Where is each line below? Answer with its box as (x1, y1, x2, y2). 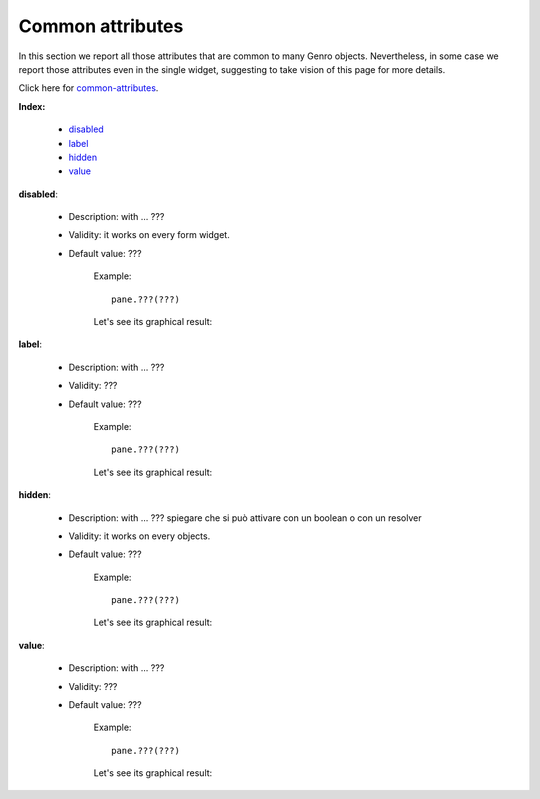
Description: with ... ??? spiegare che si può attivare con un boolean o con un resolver (68, 511, 422, 524)
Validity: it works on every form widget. (68, 229, 230, 241)
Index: (18, 100, 46, 112)
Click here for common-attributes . (18, 82, 159, 94)
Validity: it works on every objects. (68, 530, 211, 542)
